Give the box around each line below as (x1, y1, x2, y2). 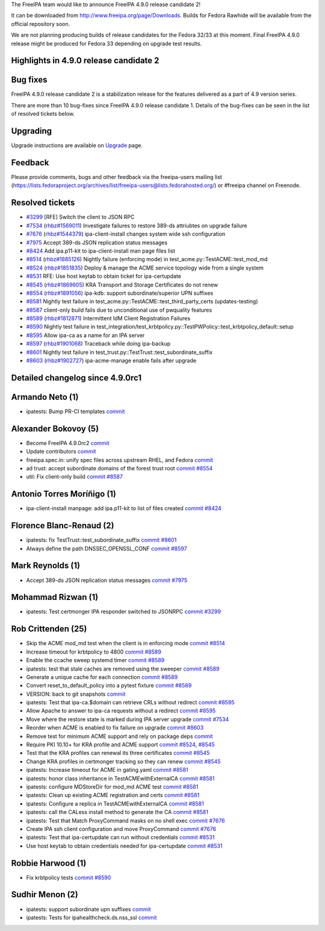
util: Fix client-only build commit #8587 (26, 473, 123, 481)
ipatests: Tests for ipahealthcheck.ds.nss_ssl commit (26, 914, 157, 921)
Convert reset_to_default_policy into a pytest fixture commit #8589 (26, 682, 192, 689)
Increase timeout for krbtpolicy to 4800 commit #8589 (26, 648, 162, 655)
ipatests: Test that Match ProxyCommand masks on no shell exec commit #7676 (26, 817, 225, 824)
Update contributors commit (26, 448, 96, 455)
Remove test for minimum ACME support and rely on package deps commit (26, 733, 213, 740)
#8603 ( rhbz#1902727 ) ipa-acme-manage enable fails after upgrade (26, 357, 197, 364)
